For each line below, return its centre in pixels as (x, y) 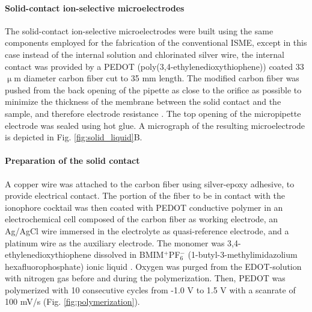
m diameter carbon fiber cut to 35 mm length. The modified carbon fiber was (157, 78)
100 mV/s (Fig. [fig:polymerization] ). (72, 301)
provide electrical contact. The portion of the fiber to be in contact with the (145, 195)
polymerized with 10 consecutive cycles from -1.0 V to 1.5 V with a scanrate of (150, 289)
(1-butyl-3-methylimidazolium (243, 254)
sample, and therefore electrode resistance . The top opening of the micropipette (153, 113)
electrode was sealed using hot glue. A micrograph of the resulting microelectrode (155, 125)
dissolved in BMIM (129, 254)
